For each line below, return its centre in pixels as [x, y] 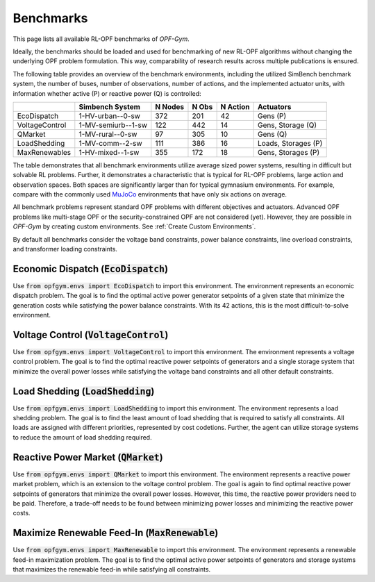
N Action [235, 106]
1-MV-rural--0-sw [108, 134]
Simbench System [109, 106]
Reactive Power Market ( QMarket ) [88, 457]
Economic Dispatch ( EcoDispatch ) [91, 268]
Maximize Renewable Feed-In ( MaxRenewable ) [116, 533]
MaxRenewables [44, 152]
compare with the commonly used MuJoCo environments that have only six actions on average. [150, 194]
